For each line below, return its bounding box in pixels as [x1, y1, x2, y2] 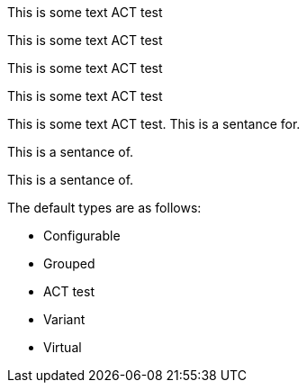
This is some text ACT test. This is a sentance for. [7, 116, 301, 132]
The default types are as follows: [7, 200, 202, 215]
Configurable [43, 228, 121, 243]
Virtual [43, 340, 82, 355]
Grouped [43, 256, 95, 271]
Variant [43, 312, 86, 327]
